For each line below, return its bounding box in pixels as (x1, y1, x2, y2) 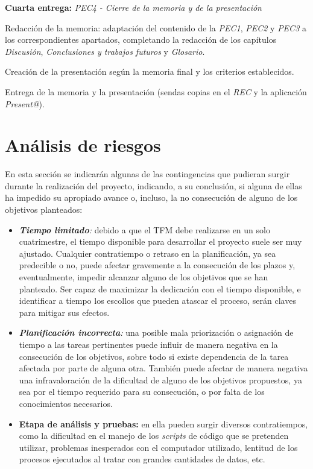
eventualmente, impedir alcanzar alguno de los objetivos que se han (19, 271, 268, 283)
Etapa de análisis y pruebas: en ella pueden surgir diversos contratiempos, (19, 417, 308, 430)
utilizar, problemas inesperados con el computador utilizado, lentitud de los (19, 441, 298, 453)
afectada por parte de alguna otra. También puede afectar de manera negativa (19, 362, 308, 374)
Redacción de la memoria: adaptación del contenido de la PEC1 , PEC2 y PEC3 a (5, 21, 306, 34)
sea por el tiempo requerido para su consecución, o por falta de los (19, 385, 265, 398)
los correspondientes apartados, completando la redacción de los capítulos (5, 33, 277, 46)
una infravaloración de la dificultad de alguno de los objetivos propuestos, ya (19, 373, 302, 386)
